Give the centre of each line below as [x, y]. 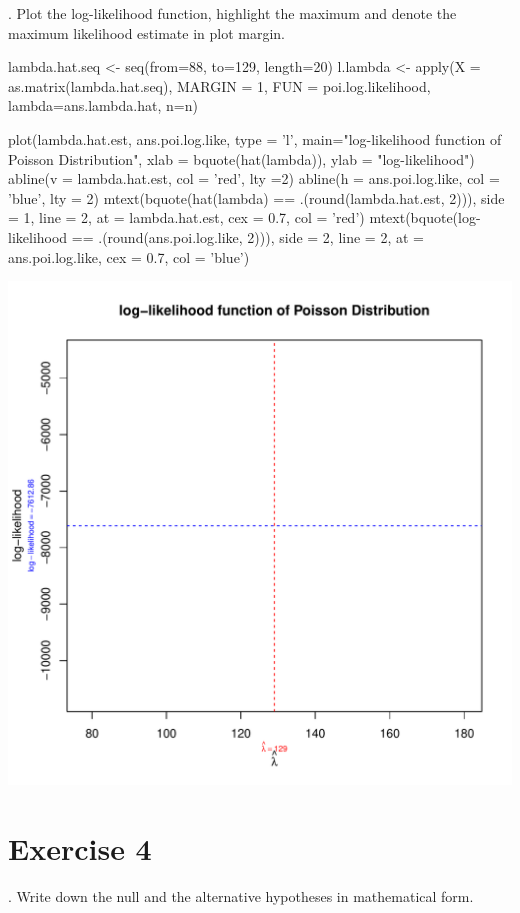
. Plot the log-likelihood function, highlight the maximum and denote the [232, 13]
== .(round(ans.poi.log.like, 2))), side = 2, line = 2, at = [247, 236]
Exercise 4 [80, 847]
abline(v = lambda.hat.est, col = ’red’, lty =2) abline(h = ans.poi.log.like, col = [254, 178]
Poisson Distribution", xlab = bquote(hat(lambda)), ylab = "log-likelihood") [241, 158]
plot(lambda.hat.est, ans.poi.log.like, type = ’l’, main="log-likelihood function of [255, 138]
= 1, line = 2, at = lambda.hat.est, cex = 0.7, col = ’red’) [186, 217]
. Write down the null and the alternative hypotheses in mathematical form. [241, 895]
